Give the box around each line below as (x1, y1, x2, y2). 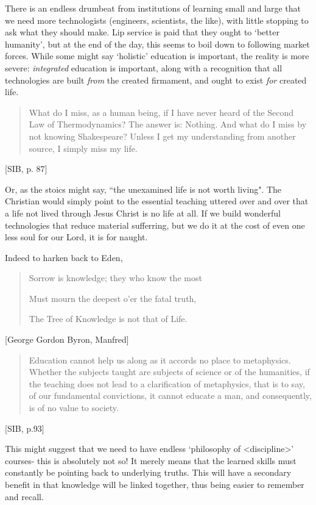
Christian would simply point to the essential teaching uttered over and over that (5, 195, 309, 207)
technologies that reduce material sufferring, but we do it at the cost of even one (5, 218, 305, 231)
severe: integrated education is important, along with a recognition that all (5, 61, 283, 74)
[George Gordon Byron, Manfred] (5, 333, 129, 346)
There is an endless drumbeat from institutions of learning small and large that (5, 2, 301, 14)
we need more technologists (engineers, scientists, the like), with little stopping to (5, 13, 309, 26)
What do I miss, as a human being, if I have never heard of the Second (29, 106, 294, 118)
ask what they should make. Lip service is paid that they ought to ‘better (5, 26, 279, 38)
